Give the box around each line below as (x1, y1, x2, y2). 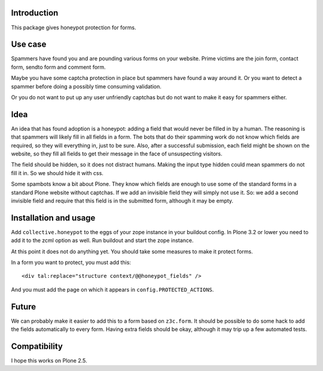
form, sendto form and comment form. (11, 63, 106, 70)
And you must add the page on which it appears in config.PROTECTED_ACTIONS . (11, 286, 214, 293)
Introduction (11, 8, 59, 18)
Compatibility (11, 341, 63, 351)
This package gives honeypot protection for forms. (11, 24, 136, 31)
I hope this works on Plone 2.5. (11, 357, 87, 364)
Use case (11, 39, 47, 50)
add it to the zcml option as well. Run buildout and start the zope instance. (11, 237, 194, 244)
